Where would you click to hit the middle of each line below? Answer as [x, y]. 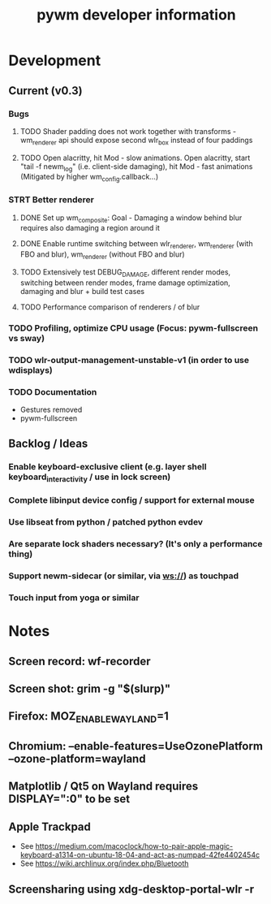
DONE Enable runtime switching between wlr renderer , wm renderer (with [136, 245]
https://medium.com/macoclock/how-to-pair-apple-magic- [134, 846]
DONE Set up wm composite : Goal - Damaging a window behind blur [131, 218]
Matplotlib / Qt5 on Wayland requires [103, 787]
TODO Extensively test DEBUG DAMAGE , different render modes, [125, 272]
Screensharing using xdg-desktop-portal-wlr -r [131, 889]
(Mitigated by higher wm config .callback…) [89, 178]
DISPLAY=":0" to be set [69, 799]
